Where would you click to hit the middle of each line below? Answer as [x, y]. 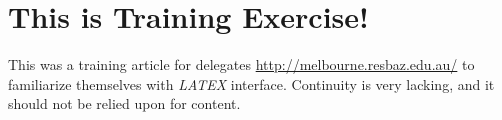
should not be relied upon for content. [124, 103]
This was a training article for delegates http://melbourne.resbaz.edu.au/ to [241, 64]
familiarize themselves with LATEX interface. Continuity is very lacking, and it [251, 83]
